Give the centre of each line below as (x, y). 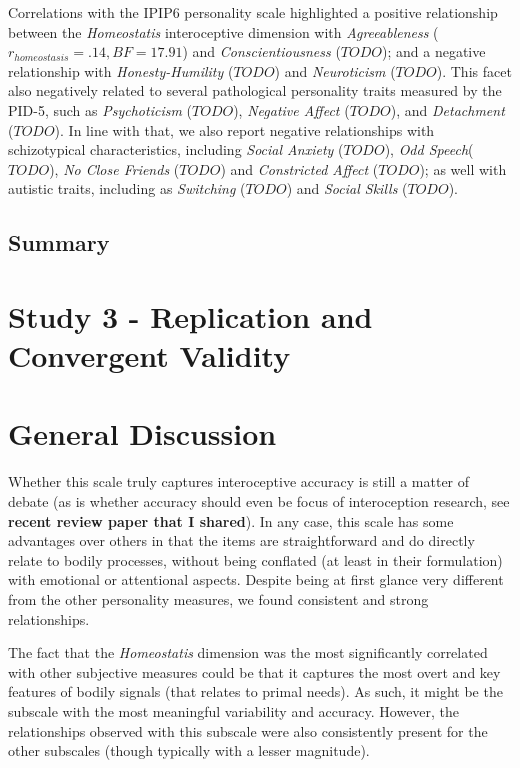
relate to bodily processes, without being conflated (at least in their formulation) (255, 559)
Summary (59, 242)
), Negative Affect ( (291, 109)
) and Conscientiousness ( (261, 51)
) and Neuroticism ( (335, 70)
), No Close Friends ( (114, 168)
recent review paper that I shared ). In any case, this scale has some (231, 520)
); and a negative (433, 51)
